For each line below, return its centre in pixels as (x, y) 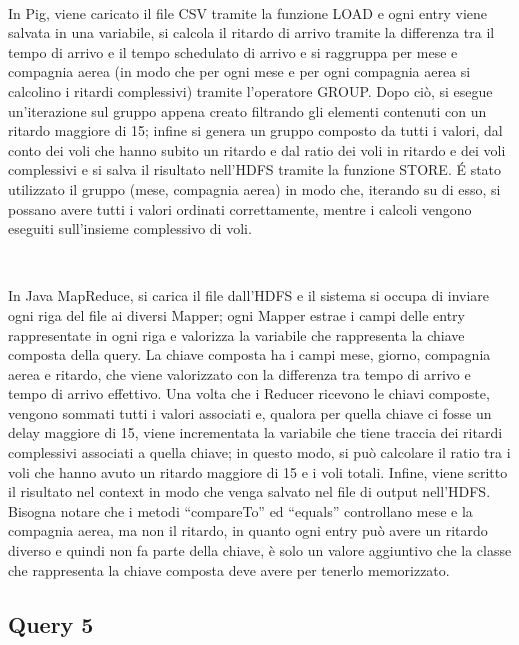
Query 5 (51, 623)
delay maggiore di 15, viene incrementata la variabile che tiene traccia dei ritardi (255, 432)
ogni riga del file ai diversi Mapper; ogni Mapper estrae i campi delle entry (236, 314)
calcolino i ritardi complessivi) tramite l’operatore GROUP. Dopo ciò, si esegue (250, 90)
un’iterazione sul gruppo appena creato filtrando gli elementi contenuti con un (247, 110)
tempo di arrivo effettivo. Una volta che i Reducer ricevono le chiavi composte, (249, 393)
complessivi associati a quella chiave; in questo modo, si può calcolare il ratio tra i (259, 452)
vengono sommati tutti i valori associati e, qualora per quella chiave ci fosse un (250, 412)
